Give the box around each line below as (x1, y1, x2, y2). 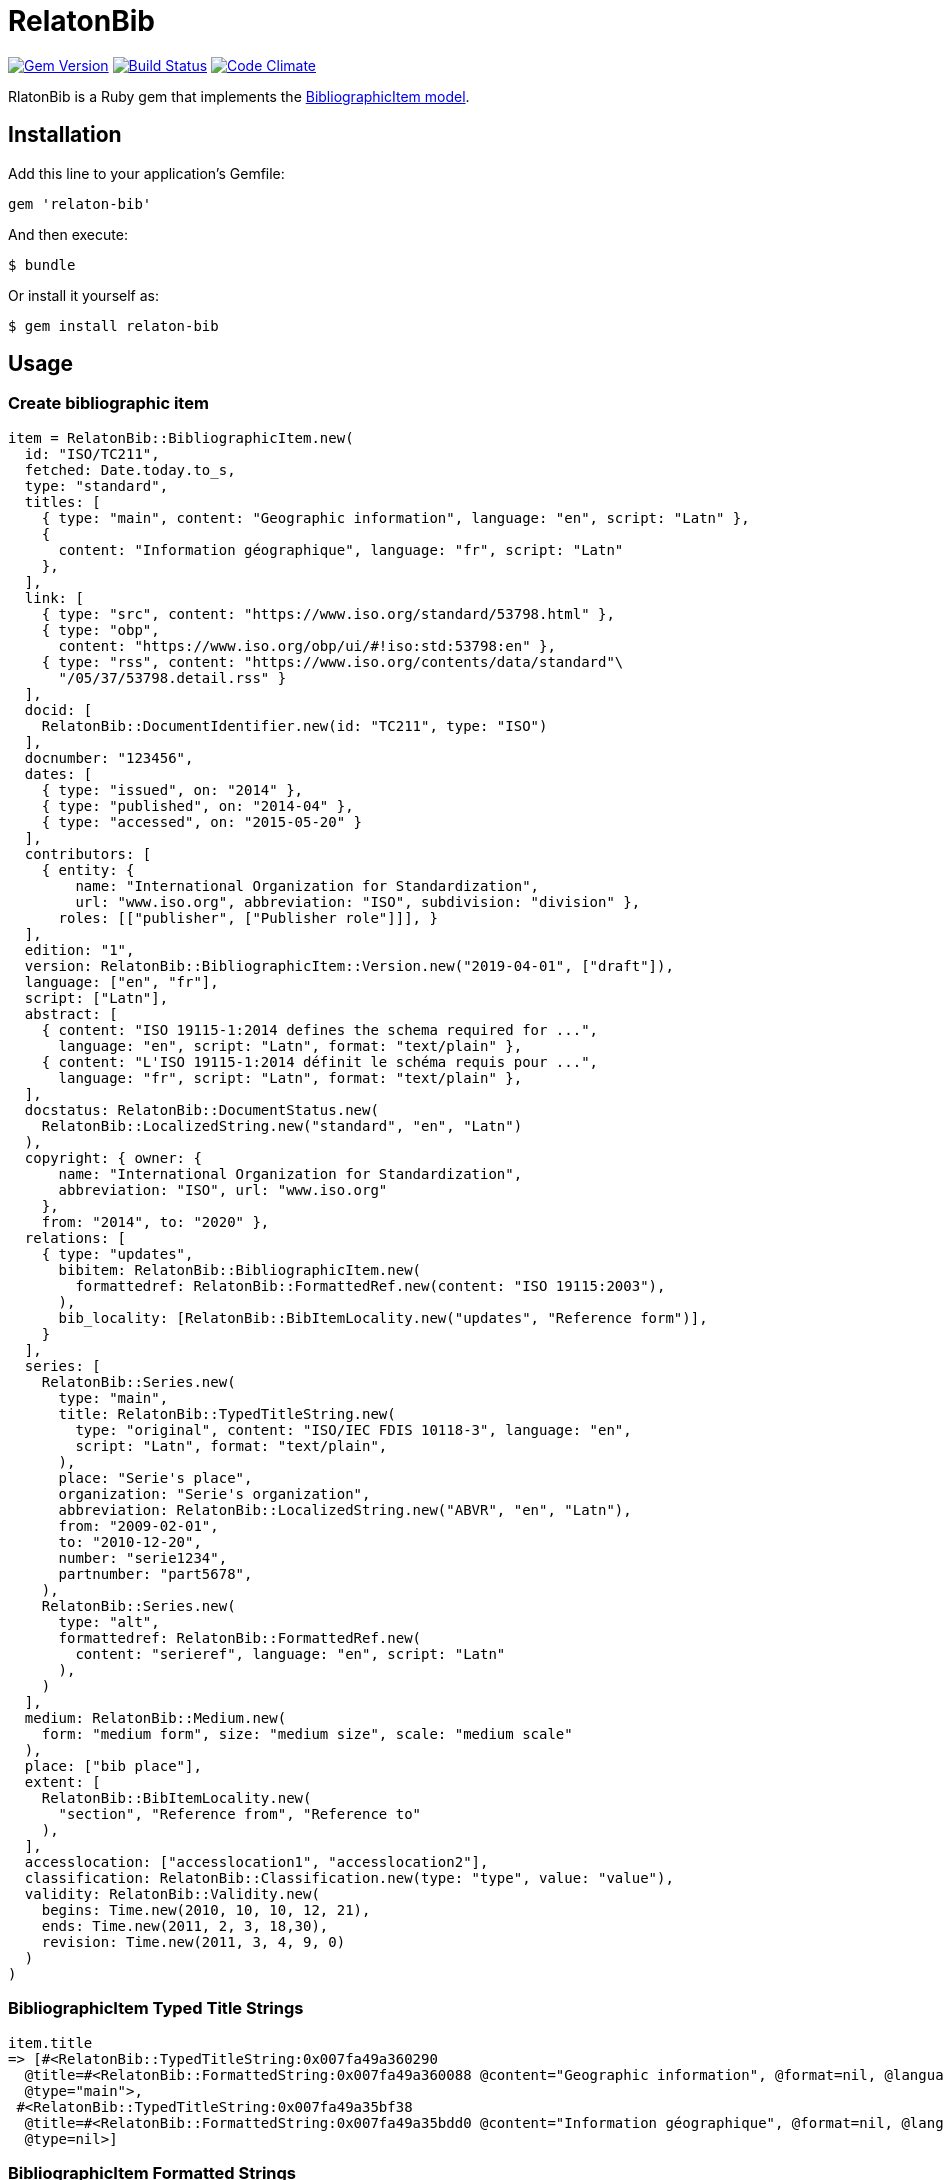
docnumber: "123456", (24, 749, 194, 766)
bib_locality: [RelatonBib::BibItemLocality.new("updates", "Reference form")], (58, 1309, 708, 1326)
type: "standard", (24, 477, 169, 494)
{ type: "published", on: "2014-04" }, (41, 797, 354, 814)
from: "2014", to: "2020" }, (41, 1213, 270, 1230)
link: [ (24, 589, 84, 606)
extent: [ (24, 1773, 101, 1790)
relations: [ (24, 1229, 127, 1246)
